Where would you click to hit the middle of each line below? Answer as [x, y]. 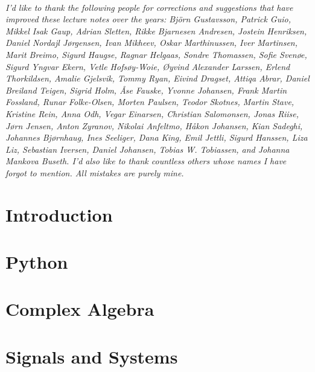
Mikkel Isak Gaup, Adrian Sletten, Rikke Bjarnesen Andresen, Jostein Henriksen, [156, 30]
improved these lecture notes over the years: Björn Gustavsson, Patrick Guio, [148, 19]
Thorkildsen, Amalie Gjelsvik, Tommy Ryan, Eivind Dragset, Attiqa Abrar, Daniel [157, 78]
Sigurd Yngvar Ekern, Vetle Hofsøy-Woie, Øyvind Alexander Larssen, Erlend [148, 66]
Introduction [59, 214]
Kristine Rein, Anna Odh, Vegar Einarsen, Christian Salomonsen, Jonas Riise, [152, 113]
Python [37, 262]
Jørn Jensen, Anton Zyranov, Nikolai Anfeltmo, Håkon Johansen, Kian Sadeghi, [154, 125]
